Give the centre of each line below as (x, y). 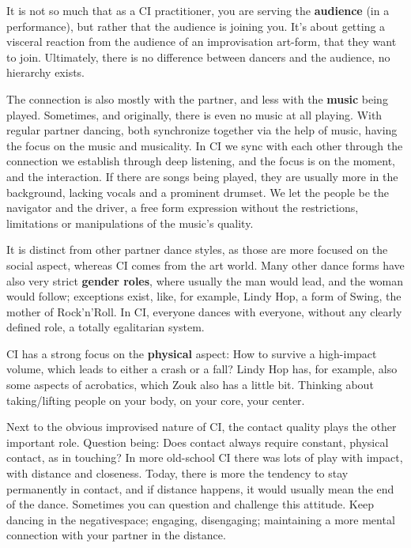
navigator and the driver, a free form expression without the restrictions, (183, 208)
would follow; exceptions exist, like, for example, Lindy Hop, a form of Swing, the (204, 296)
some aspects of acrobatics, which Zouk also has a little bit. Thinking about (190, 385)
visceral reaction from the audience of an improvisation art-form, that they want (202, 42)
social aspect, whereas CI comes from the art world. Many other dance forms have (205, 265)
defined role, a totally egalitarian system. (106, 327)
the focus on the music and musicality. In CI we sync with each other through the (205, 145)
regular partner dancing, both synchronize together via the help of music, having (202, 130)
